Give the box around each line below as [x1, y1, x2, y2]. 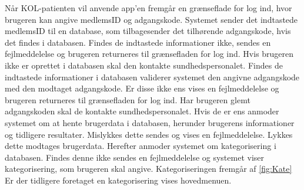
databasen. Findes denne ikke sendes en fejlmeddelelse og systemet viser [5, 151, 265, 163]
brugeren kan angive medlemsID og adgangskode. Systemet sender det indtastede [5, 13, 298, 25]
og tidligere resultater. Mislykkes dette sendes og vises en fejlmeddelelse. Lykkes [5, 128, 293, 140]
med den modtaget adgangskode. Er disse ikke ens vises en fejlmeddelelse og [5, 82, 279, 94]
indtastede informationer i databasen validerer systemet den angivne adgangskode [5, 70, 300, 83]
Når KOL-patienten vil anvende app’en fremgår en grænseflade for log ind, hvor [5, 2, 292, 13]
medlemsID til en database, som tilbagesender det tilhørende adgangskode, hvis [5, 25, 291, 37]
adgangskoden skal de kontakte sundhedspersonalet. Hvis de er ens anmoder [5, 105, 279, 117]
